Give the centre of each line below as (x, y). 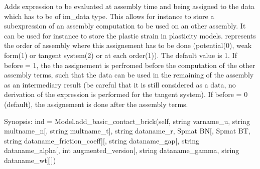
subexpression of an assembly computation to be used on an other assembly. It (125, 26)
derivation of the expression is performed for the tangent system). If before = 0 (126, 94)
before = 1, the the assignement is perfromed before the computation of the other (130, 65)
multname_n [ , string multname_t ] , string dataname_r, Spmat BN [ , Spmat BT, (127, 131)
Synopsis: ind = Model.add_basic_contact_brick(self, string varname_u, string (127, 121)
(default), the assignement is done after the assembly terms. (96, 104)
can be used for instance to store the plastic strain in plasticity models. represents (130, 35)
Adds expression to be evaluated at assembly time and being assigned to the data (129, 6)
